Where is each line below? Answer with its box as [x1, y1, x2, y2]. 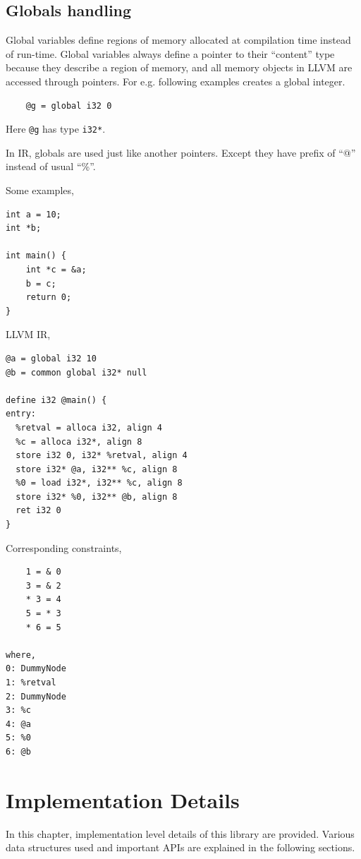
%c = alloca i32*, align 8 [16, 436, 142, 447]
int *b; [6, 223, 42, 234]
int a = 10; [6, 209, 61, 220]
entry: [6, 409, 36, 419]
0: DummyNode [6, 663, 66, 674]
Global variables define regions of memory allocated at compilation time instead [6, 32, 351, 47]
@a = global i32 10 [6, 353, 97, 364]
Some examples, [6, 183, 74, 198]
